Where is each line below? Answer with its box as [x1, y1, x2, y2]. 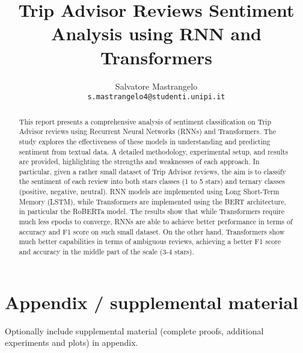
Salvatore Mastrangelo [115, 79, 198, 92]
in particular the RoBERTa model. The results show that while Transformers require [19, 206, 285, 216]
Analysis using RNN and [51, 21, 262, 46]
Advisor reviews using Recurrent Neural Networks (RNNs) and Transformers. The [19, 126, 276, 137]
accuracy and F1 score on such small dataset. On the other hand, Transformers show [19, 226, 285, 236]
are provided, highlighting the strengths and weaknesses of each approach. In [19, 156, 260, 167]
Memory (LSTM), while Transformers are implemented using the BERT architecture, [19, 196, 286, 206]
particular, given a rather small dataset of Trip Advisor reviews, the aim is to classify [19, 166, 286, 176]
